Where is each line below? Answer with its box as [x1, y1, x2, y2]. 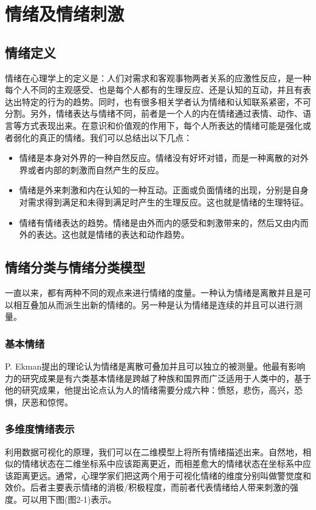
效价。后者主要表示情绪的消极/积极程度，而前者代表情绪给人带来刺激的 [5, 481, 290, 494]
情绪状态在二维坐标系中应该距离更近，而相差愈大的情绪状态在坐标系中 [21, 457, 303, 470]
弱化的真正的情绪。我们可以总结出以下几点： [13, 131, 192, 143]
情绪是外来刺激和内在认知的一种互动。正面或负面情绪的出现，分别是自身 [19, 184, 309, 196]
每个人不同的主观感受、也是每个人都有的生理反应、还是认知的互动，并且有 [5, 83, 303, 96]
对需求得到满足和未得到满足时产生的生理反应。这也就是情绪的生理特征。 [19, 195, 309, 208]
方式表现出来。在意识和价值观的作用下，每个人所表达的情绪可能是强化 [21, 119, 303, 131]
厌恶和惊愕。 [21, 395, 73, 408]
